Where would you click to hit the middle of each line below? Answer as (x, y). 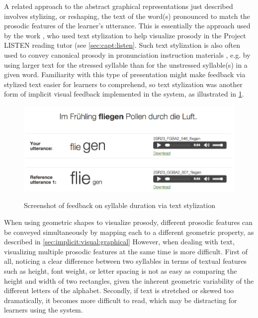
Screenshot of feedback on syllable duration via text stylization (120, 205)
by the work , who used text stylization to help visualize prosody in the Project (125, 35)
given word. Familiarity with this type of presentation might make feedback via (125, 74)
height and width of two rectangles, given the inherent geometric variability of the (129, 280)
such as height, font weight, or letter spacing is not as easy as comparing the (121, 271)
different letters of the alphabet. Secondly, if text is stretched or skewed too (119, 290)
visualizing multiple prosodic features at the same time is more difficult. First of (126, 251)
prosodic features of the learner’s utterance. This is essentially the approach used (127, 26)
